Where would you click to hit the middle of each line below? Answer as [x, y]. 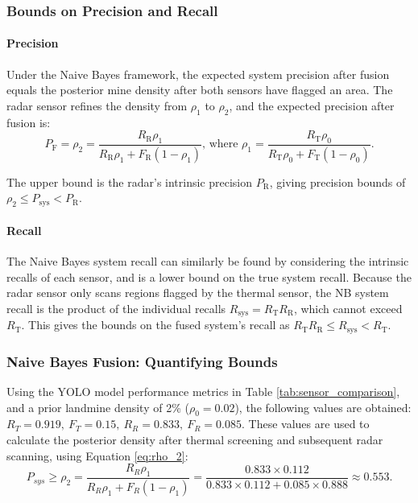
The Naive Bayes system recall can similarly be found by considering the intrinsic [208, 261]
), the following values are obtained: [323, 407]
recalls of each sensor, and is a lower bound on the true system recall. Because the [209, 276]
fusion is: [29, 122]
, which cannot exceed [348, 308]
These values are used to [309, 424]
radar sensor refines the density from [97, 105]
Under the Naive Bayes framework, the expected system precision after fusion [198, 74]
